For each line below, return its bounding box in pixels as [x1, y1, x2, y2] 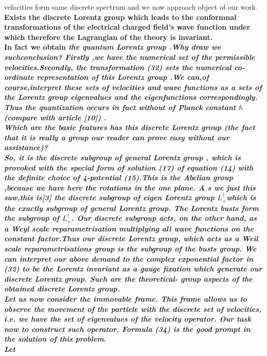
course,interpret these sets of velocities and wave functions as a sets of [4, 81, 262, 92]
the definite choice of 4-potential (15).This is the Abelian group [4, 172, 233, 183]
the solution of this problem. [4, 333, 107, 344]
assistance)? [4, 142, 48, 153]
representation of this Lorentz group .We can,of [36, 72, 209, 82]
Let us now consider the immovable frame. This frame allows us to [4, 293, 247, 304]
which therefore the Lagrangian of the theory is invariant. [4, 31, 213, 42]
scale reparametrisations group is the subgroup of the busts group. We [4, 243, 257, 254]
